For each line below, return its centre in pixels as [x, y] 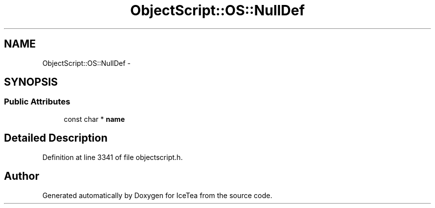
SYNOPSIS [31, 82]
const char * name [94, 119]
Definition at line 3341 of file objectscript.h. [112, 157]
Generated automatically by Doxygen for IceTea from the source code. [157, 195]
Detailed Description [56, 138]
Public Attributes [37, 102]
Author [22, 176]
